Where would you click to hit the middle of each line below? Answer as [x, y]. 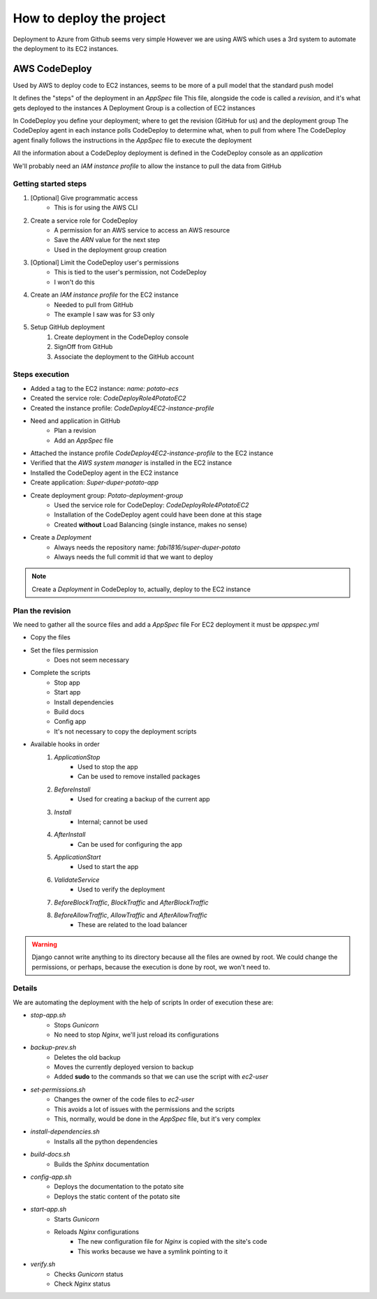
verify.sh [43, 1264]
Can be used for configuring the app [130, 844]
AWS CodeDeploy [52, 69]
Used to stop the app [108, 766]
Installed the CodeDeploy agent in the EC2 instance [104, 473]
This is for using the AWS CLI [96, 208]
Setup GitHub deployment [68, 327]
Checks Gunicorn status [89, 1274]
